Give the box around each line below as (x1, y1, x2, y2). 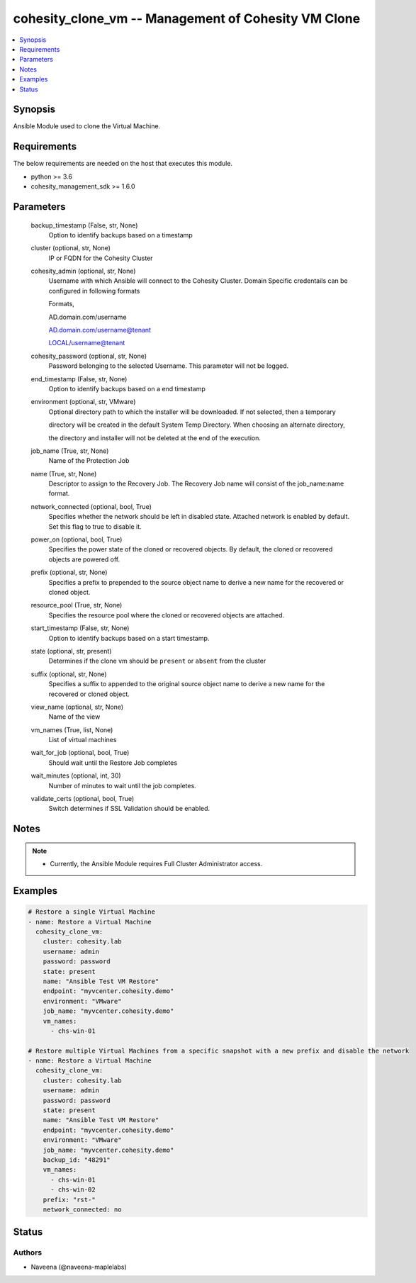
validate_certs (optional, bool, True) (30, 795, 135, 803)
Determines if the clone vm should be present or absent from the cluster (48, 656, 266, 666)
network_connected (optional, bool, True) (30, 502, 152, 510)
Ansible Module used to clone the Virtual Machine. (13, 122, 161, 130)
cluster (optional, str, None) (30, 244, 111, 252)
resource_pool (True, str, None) (30, 601, 123, 610)
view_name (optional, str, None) (30, 702, 124, 711)
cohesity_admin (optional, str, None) (30, 267, 136, 276)
